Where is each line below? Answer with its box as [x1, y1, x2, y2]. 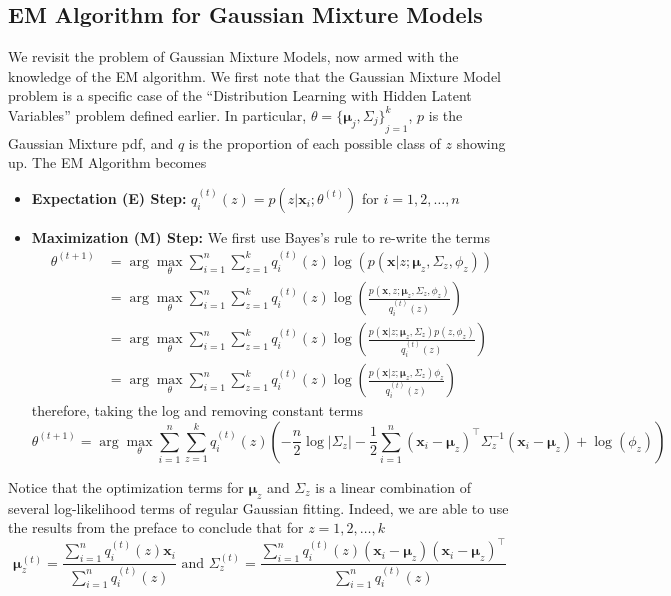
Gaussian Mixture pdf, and [8, 132, 174, 153]
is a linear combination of [315, 476, 471, 497]
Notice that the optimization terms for [8, 476, 244, 497]
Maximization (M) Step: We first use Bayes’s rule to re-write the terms [31, 226, 490, 247]
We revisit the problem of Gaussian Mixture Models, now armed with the [8, 46, 459, 67]
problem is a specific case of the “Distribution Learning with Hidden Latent [8, 85, 472, 106]
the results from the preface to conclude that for [8, 517, 304, 538]
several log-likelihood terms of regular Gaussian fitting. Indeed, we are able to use [8, 497, 509, 518]
